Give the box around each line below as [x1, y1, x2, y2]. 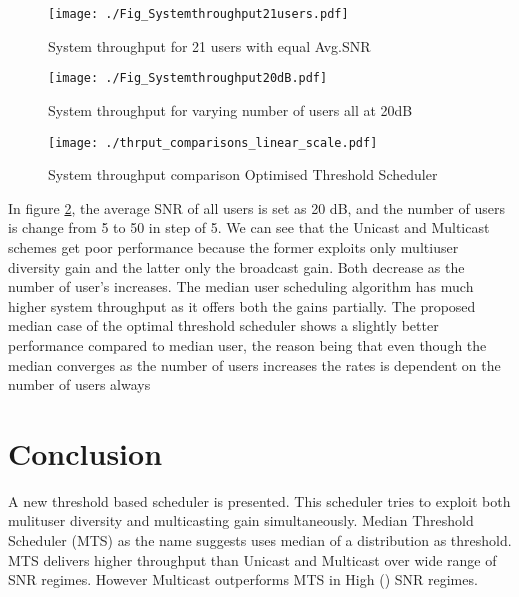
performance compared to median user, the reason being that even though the [8, 334, 487, 355]
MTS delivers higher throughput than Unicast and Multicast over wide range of [8, 549, 497, 570]
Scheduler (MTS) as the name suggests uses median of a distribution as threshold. [8, 530, 512, 550]
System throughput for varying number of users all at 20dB [48, 99, 413, 120]
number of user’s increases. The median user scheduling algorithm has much [8, 276, 474, 297]
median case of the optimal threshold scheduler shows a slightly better [8, 315, 439, 336]
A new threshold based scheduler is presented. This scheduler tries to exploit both [8, 490, 511, 511]
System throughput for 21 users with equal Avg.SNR [48, 35, 371, 56]
